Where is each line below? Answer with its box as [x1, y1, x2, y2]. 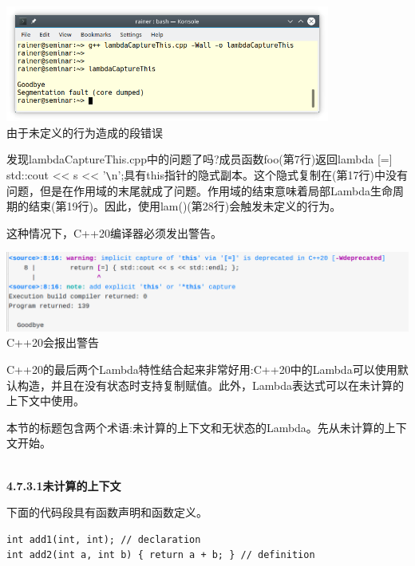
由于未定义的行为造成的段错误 [6, 124, 163, 140]
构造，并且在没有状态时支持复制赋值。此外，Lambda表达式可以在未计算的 [17, 376, 404, 393]
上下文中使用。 [6, 392, 85, 409]
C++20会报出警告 [6, 334, 99, 351]
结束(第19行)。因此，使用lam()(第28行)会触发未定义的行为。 [28, 198, 342, 214]
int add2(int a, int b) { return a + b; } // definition [6, 549, 315, 561]
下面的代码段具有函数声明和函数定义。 [6, 504, 207, 521]
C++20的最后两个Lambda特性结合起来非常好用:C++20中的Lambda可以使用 [6, 360, 397, 377]
